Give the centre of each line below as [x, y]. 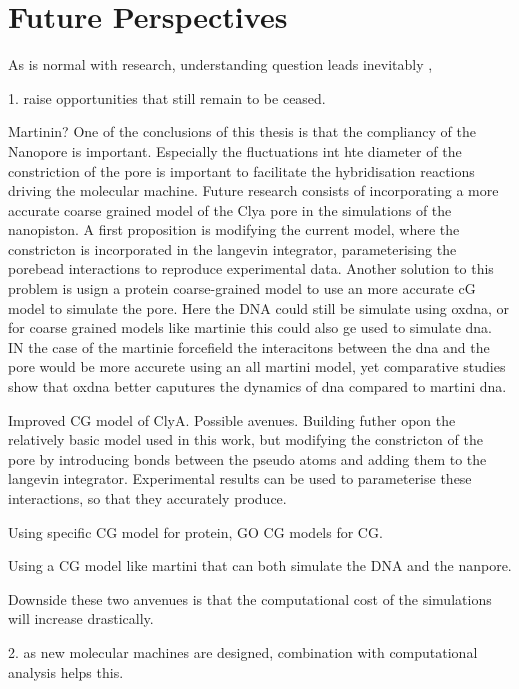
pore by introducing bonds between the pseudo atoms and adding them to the [247, 458]
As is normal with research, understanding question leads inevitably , [220, 64]
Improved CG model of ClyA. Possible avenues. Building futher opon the [232, 419]
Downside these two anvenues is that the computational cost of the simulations [250, 598]
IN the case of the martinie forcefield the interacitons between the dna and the [249, 346]
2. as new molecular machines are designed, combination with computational [243, 651]
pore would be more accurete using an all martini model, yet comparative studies [257, 366]
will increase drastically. [81, 618]
